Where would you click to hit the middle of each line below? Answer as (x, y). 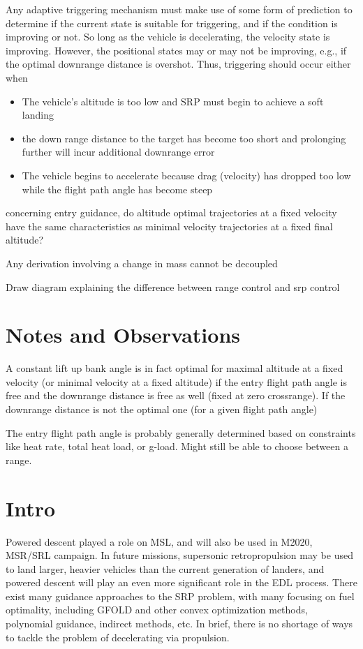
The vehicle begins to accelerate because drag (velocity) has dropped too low (186, 175)
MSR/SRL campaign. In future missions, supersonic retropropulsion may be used (179, 555)
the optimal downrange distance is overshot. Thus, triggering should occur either (178, 64)
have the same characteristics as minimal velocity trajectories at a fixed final (169, 226)
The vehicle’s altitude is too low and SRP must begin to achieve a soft (173, 101)
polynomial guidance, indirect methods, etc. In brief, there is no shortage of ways (179, 624)
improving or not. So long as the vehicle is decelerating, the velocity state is (168, 37)
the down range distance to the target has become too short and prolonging (184, 138)
